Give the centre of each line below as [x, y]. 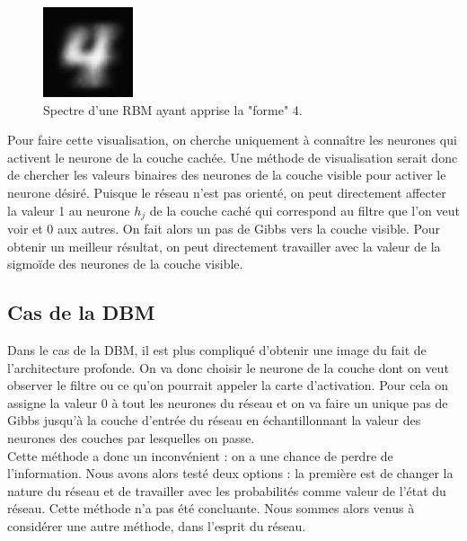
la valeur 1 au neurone [69, 210]
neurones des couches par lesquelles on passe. [131, 437]
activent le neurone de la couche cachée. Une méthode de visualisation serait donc [233, 157]
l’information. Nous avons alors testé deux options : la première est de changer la [230, 473]
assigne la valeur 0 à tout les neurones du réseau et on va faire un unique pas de [228, 402]
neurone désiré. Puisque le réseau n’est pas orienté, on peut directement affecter [227, 192]
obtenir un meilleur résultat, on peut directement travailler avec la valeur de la [224, 246]
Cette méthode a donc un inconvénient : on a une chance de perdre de [200, 455]
